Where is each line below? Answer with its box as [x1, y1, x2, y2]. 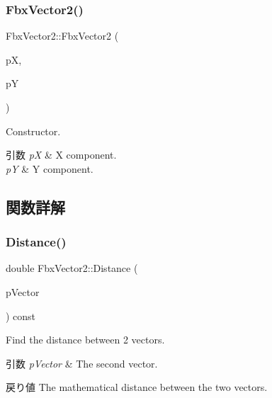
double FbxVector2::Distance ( [6, 261, 138, 275]
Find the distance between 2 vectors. [6, 332, 165, 347]
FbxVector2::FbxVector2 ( [6, 28, 119, 43]
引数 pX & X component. [6, 147, 117, 162]
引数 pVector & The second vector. [6, 356, 158, 370]
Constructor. [6, 123, 61, 138]
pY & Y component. [6, 161, 93, 176]
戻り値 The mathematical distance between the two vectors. [6, 380, 268, 394]
